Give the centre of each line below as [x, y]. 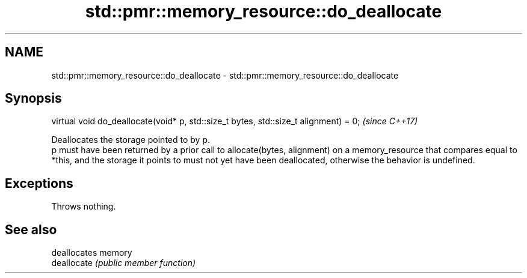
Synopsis [33, 98]
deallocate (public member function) [124, 263]
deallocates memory [92, 253]
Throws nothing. [84, 207]
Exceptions [39, 183]
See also [31, 229]
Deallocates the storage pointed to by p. [131, 140]
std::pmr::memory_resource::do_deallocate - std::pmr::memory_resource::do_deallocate [225, 75]
